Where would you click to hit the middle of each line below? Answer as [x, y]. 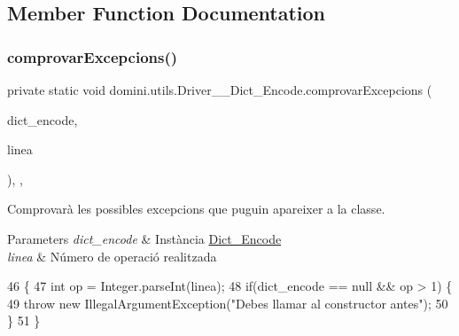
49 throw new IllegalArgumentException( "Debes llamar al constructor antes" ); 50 [228, 303]
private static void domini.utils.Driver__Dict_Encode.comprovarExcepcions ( [220, 90]
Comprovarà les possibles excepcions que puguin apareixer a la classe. [196, 209]
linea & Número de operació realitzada [112, 256]
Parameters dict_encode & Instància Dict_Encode [144, 238]
